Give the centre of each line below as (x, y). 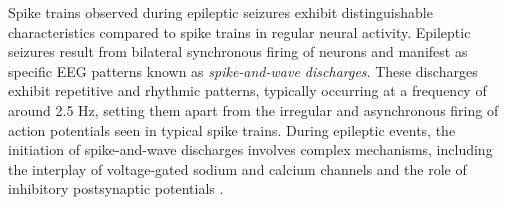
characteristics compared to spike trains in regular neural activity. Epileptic (239, 31)
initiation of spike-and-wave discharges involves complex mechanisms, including (250, 149)
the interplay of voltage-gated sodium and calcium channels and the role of (237, 168)
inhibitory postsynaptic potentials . (116, 188)
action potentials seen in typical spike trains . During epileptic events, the (232, 129)
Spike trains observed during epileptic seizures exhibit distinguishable (220, 12)
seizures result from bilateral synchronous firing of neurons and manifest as (238, 51)
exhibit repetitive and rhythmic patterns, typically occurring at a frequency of (247, 90)
